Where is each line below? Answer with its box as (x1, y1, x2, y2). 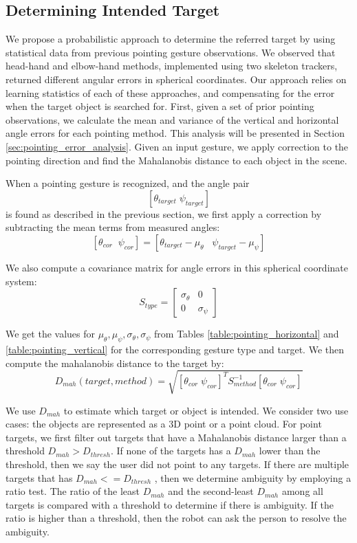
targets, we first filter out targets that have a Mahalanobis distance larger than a (6, 430, 347, 444)
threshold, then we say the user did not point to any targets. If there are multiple (6, 457, 349, 472)
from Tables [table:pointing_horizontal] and (154, 326, 339, 341)
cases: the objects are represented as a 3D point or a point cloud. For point (6, 417, 322, 431)
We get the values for (6, 326, 95, 341)
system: (6, 274, 37, 288)
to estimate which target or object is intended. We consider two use (63, 403, 349, 417)
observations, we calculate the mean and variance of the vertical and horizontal (6, 112, 339, 126)
